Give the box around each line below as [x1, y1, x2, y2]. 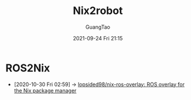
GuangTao [85, 23, 111, 30]
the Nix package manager [13, 87, 77, 94]
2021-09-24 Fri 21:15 [73, 35, 123, 42]
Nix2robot [73, 4, 123, 18]
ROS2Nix [5, 61, 50, 74]
